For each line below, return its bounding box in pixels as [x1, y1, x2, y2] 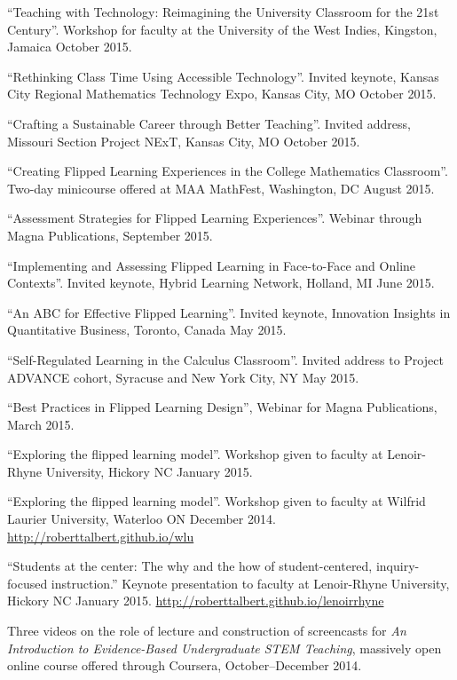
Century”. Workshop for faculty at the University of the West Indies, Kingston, [7, 20, 437, 38]
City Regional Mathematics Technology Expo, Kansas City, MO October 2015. [7, 84, 437, 103]
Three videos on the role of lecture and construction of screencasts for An [7, 621, 406, 640]
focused [7, 573, 48, 592]
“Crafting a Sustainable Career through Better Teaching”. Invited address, [7, 114, 411, 132]
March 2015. [7, 415, 75, 433]
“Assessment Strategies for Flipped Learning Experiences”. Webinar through [7, 209, 422, 227]
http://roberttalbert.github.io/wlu [7, 526, 194, 545]
